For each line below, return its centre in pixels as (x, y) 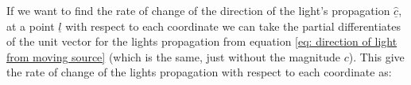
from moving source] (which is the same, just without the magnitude (173, 56)
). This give (376, 56)
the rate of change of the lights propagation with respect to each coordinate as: (199, 72)
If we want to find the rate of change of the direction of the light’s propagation (198, 10)
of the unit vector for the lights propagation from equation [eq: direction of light (202, 41)
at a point (31, 26)
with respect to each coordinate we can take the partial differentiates (233, 26)
